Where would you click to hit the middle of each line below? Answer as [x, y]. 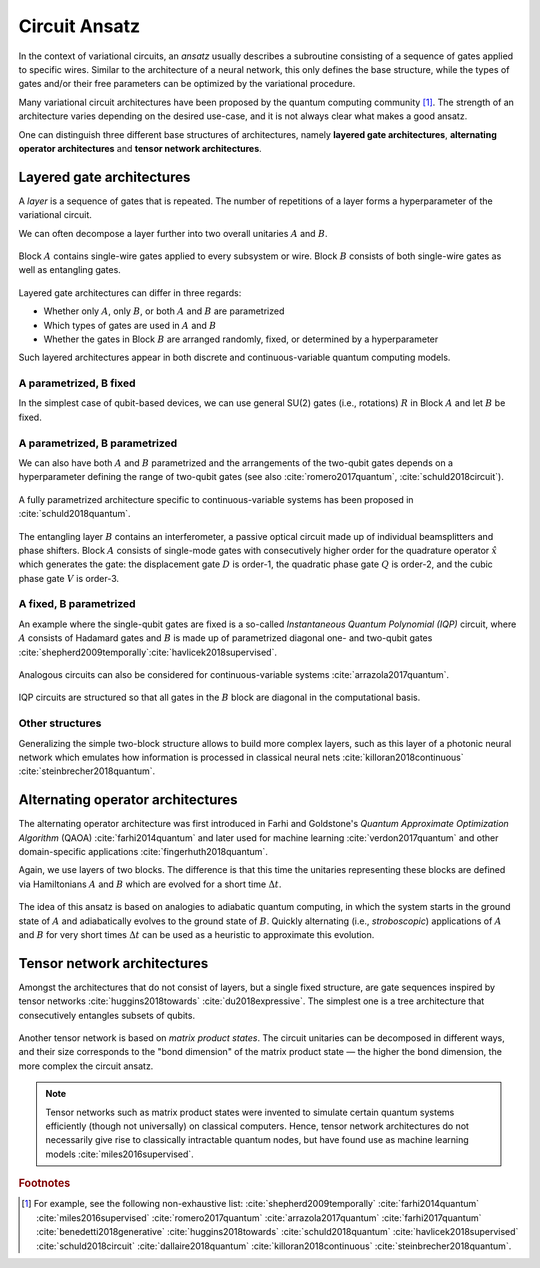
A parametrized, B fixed [77, 383]
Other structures [60, 723]
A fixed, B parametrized [77, 604]
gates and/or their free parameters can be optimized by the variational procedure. [187, 84]
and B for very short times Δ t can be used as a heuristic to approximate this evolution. [196, 934]
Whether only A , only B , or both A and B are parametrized [164, 311]
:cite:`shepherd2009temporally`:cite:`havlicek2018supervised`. [147, 652]
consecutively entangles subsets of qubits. [106, 1015]
